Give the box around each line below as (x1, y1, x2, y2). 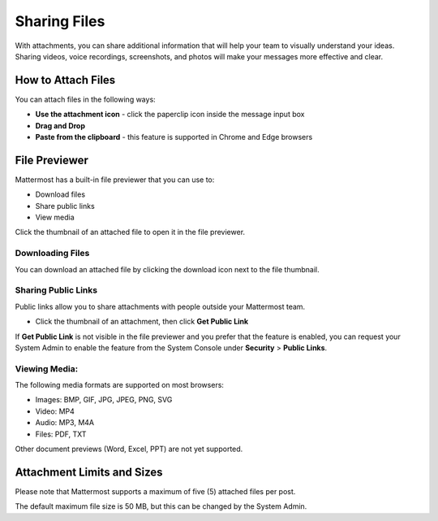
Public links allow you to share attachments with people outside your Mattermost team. (15, 302, 306, 311)
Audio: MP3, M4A (35, 418, 95, 428)
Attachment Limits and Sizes (15, 465, 163, 479)
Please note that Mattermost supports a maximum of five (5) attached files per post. (15, 486, 296, 496)
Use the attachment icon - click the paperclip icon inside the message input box (35, 110, 305, 119)
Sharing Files (15, 12, 105, 30)
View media (35, 212, 75, 223)
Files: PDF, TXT (35, 429, 87, 439)
